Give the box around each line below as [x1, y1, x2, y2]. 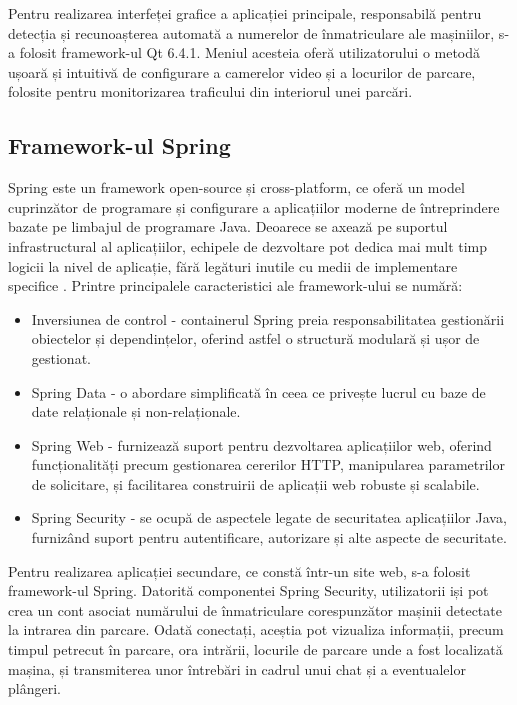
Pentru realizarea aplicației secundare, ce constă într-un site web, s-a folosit [8, 560, 471, 581]
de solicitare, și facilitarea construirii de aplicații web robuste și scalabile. [31, 473, 480, 494]
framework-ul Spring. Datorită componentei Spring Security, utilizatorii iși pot [8, 580, 489, 601]
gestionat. [31, 347, 91, 368]
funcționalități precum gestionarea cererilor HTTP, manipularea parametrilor [31, 454, 505, 475]
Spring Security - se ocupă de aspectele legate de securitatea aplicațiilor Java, [31, 507, 507, 528]
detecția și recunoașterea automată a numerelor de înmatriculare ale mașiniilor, [8, 22, 495, 43]
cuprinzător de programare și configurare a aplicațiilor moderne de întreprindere [8, 196, 500, 217]
